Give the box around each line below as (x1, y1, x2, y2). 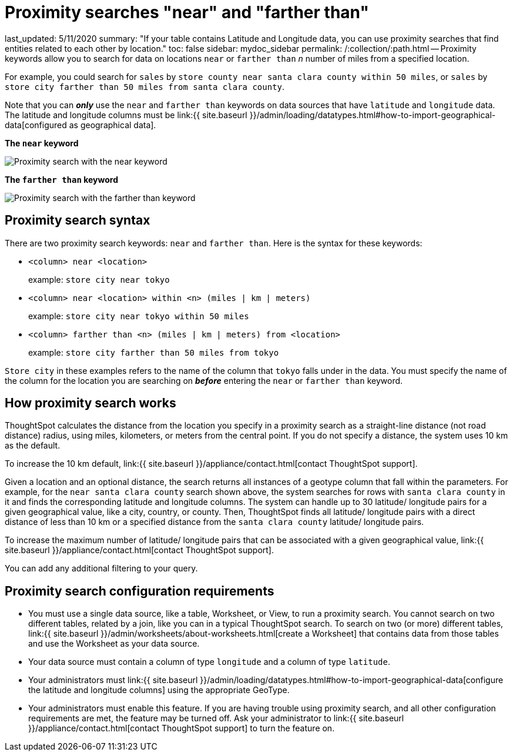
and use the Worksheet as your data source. (28, 638, 200, 649)
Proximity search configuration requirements (5, 583, 274, 598)
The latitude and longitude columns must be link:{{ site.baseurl (5, 109, 247, 120)
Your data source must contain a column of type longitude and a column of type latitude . (28, 657, 391, 667)
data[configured (5, 119, 67, 130)
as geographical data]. (69, 119, 156, 130)
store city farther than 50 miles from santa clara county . (5, 81, 285, 92)
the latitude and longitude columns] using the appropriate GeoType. (28, 685, 290, 695)
